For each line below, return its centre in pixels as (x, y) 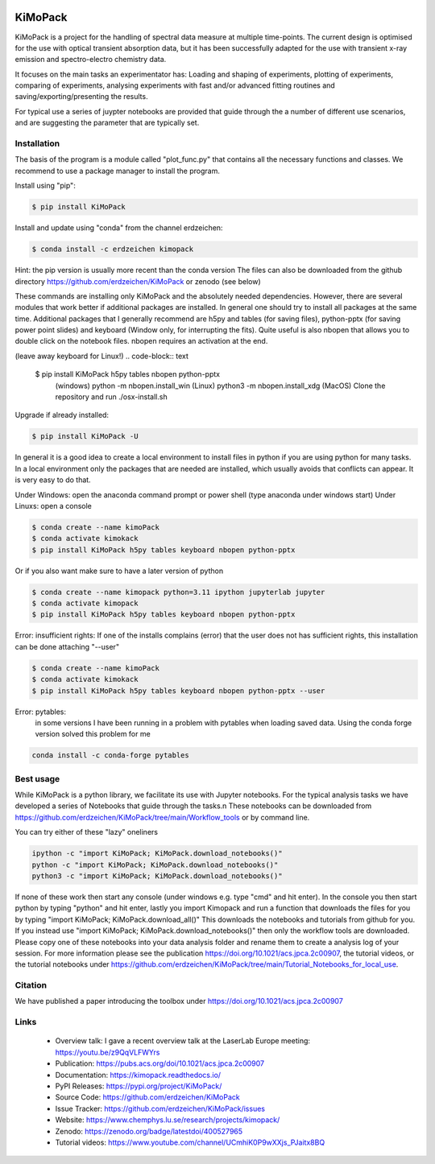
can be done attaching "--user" (67, 646)
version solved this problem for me (93, 734)
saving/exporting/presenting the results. (81, 97)
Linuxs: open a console (53, 506)
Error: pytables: (41, 712)
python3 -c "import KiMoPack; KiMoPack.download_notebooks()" (157, 876)
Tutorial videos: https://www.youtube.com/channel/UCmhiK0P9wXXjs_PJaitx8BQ (190, 1142)
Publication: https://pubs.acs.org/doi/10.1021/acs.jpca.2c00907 (160, 1063)
